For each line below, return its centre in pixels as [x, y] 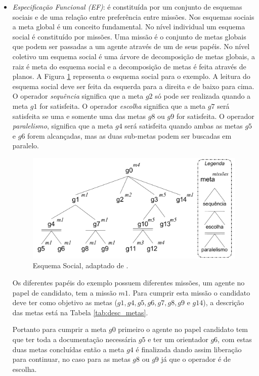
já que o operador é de [196, 359]
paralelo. [26, 145]
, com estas [235, 339]
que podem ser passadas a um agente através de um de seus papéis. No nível [131, 46]
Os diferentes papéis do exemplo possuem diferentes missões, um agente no [128, 283]
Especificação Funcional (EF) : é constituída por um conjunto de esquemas [127, 7]
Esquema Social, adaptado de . [80, 265]
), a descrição [224, 302]
